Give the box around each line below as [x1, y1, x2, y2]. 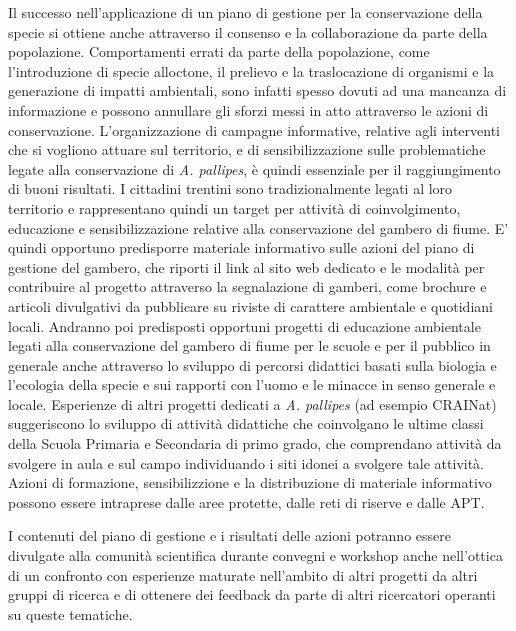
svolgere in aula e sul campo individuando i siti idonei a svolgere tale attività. [8, 452, 485, 473]
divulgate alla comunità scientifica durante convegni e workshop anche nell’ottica [8, 545, 503, 566]
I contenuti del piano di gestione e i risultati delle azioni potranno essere [8, 525, 451, 546]
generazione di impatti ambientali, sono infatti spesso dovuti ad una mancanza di [8, 80, 507, 101]
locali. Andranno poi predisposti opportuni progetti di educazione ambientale [8, 315, 481, 336]
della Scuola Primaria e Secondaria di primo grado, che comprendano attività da [8, 433, 502, 454]
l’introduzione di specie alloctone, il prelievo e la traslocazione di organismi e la [8, 60, 495, 81]
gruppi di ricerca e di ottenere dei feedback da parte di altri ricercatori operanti [8, 584, 496, 605]
